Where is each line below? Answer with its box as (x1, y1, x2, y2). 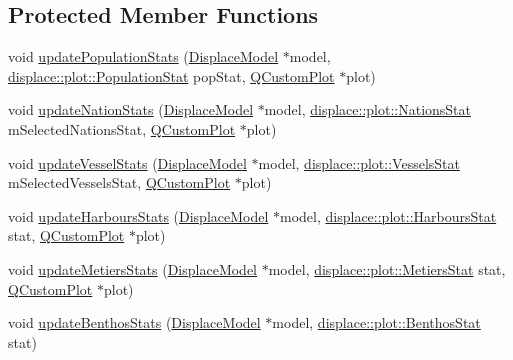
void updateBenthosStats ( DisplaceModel (8, 312, 261, 333)
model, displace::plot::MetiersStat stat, (268, 258, 506, 279)
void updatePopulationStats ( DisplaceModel (8, 46, 279, 67)
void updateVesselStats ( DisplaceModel (8, 152, 247, 173)
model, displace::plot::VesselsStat (258, 152, 460, 173)
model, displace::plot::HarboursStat (280, 205, 497, 226)
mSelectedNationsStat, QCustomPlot (8, 118, 236, 139)
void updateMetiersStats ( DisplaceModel (8, 258, 258, 279)
